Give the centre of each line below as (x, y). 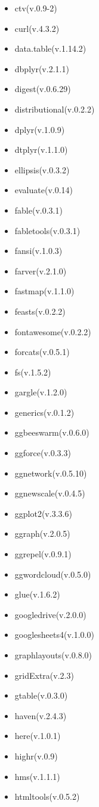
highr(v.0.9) (36, 756)
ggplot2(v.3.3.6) (43, 513)
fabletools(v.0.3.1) (47, 230)
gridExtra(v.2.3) (44, 675)
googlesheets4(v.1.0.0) (54, 635)
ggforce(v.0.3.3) (43, 453)
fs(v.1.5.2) (33, 372)
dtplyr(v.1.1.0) (41, 150)
